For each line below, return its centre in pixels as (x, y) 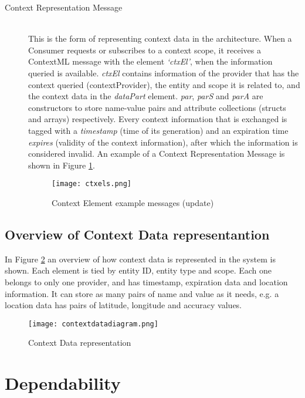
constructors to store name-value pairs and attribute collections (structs (157, 107)
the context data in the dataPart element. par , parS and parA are (146, 96)
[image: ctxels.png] (92, 184)
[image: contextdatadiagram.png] (93, 324)
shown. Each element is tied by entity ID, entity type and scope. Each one (138, 270)
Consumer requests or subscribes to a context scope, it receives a (145, 50)
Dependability (63, 383)
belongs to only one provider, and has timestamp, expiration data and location (146, 281)
